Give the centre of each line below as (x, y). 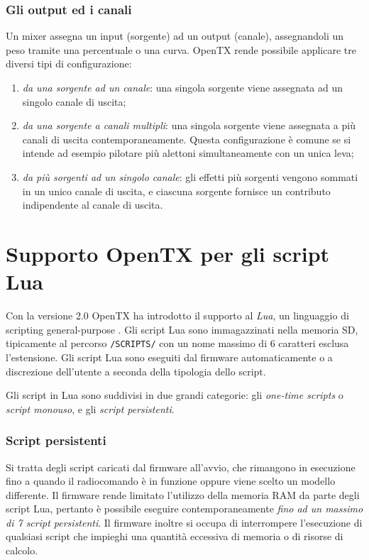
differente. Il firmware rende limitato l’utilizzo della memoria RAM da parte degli (183, 494)
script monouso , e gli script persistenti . (90, 408)
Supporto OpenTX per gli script (168, 253)
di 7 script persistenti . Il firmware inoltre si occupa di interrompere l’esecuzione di (184, 522)
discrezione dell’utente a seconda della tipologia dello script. (136, 371)
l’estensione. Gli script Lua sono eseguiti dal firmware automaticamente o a (169, 357)
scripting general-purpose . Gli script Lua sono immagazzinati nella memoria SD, (182, 329)
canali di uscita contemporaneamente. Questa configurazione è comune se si (187, 139)
